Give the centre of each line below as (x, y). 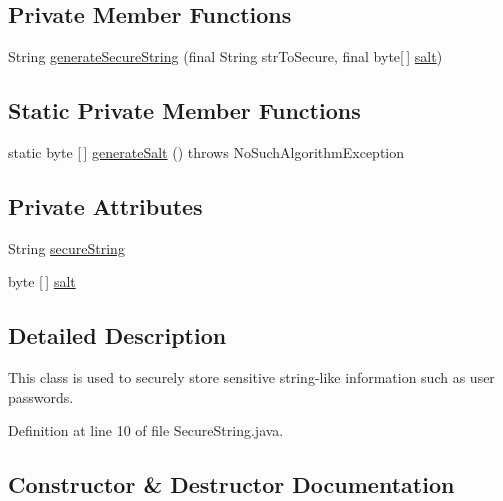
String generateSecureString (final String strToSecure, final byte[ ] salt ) (225, 56)
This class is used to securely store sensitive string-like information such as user (251, 377)
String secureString (66, 247)
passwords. (41, 396)
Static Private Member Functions (184, 110)
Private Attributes (105, 205)
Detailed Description (117, 335)
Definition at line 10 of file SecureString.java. (146, 430)
